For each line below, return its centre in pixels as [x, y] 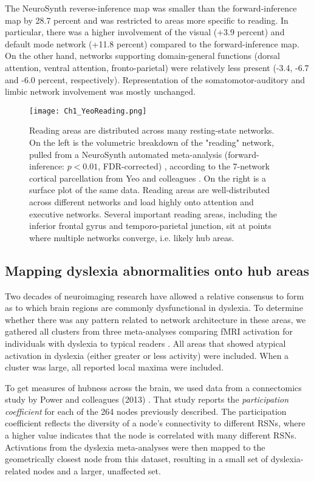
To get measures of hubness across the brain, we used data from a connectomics [153, 387]
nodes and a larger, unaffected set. [97, 470]
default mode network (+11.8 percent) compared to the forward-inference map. [152, 43]
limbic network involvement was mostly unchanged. [101, 91]
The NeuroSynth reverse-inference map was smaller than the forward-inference [151, 8]
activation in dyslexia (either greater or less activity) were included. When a [147, 355]
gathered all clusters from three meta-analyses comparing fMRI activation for [149, 331]
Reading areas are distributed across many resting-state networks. [152, 130]
